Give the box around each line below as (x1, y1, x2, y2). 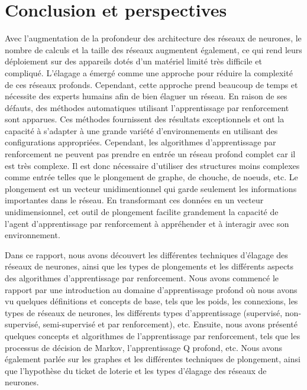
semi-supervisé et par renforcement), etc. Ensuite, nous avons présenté (43, 318, 298, 330)
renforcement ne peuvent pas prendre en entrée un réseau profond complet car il (5, 148, 296, 160)
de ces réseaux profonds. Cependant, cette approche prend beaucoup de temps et (5, 78, 298, 90)
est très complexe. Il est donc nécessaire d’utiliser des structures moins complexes (5, 159, 300, 171)
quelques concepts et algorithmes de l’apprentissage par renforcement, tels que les (5, 329, 300, 342)
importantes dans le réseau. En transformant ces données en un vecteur (5, 194, 264, 206)
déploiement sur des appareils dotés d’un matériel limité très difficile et (5, 55, 262, 67)
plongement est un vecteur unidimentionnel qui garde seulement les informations (5, 182, 297, 194)
